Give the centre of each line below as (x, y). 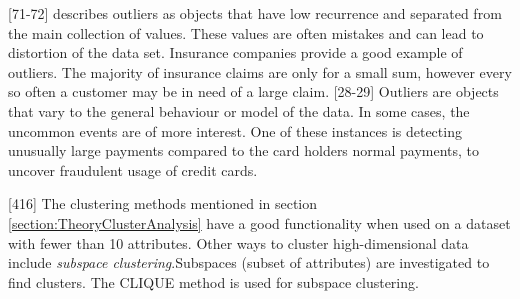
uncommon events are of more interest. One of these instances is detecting (235, 130)
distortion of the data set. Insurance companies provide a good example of (235, 52)
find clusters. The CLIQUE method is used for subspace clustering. (213, 281)
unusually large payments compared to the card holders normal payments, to (244, 150)
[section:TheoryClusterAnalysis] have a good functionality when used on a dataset (259, 222)
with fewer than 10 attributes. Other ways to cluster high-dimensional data (238, 242)
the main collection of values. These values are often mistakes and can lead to (246, 32)
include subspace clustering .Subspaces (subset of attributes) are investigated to (249, 262)
